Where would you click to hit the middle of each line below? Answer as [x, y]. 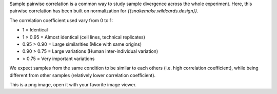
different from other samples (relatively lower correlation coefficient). [83, 75]
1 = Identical [35, 30]
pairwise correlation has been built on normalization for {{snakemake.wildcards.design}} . [104, 11]
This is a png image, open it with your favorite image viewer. [73, 84]
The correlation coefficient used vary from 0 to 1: [61, 20]
